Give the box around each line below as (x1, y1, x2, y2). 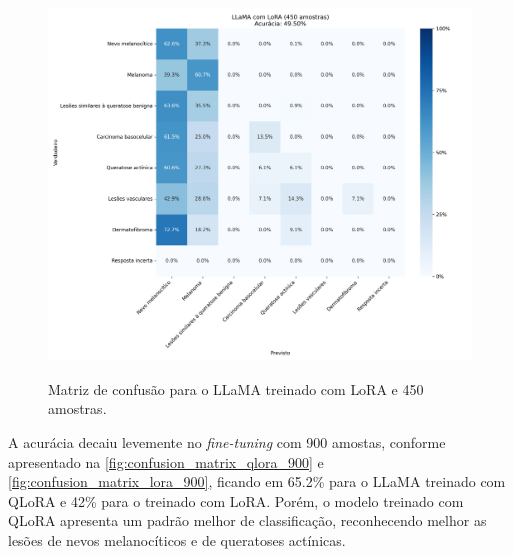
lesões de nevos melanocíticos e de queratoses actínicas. (8, 529, 346, 550)
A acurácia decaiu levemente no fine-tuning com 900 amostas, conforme (8, 431, 446, 452)
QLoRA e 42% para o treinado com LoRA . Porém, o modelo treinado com (8, 490, 464, 511)
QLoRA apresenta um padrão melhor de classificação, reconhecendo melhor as (8, 510, 487, 531)
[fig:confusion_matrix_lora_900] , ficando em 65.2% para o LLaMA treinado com (8, 471, 506, 492)
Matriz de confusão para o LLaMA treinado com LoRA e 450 (48, 378, 424, 399)
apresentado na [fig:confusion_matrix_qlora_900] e (8, 451, 324, 472)
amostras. (48, 398, 107, 419)
